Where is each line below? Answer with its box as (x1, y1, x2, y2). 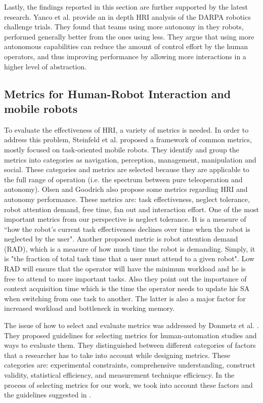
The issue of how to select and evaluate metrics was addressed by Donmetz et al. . (4, 320, 259, 331)
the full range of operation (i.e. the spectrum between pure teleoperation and (4, 174, 243, 184)
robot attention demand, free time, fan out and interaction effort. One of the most (4, 204, 259, 214)
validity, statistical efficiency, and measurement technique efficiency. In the (4, 370, 235, 380)
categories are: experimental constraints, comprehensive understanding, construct (4, 359, 255, 370)
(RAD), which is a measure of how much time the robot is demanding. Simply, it (4, 243, 255, 254)
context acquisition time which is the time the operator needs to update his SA (4, 283, 250, 294)
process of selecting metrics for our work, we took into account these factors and (4, 379, 253, 390)
